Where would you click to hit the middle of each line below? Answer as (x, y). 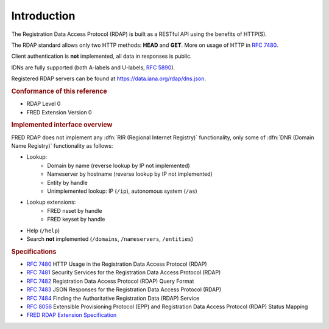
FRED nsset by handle (75, 210)
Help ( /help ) (43, 230)
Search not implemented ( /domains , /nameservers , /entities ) (110, 239)
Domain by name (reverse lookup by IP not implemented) (119, 165)
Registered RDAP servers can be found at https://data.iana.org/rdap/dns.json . (109, 78)
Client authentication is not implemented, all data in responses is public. (101, 56)
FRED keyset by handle (76, 220)
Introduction (43, 16)
